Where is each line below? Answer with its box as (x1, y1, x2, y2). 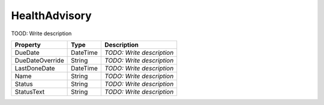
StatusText (14, 87, 45, 95)
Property (14, 41, 41, 49)
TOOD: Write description (11, 30, 72, 37)
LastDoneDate (14, 64, 55, 72)
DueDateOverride (14, 56, 64, 64)
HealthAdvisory (11, 9, 92, 22)
